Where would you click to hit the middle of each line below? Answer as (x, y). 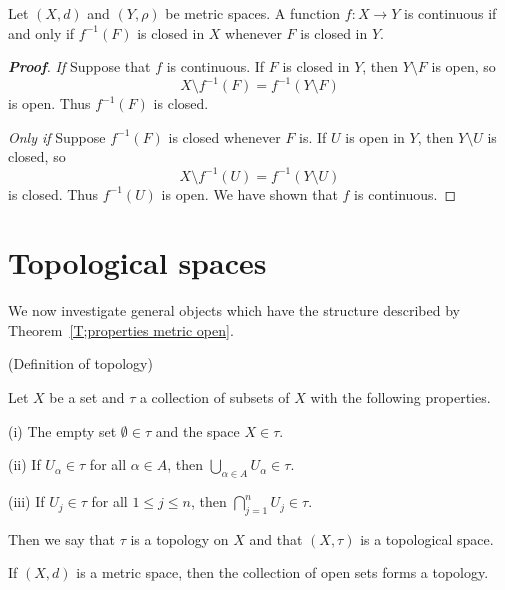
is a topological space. (427, 538)
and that (276, 538)
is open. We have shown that (249, 193)
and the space (197, 430)
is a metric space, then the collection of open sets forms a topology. (282, 572)
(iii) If (26, 501)
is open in (375, 136)
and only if (41, 32)
